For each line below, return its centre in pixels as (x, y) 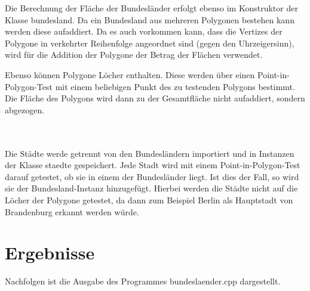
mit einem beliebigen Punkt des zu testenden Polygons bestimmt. (175, 86)
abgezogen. (25, 109)
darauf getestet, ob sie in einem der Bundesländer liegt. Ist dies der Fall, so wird (152, 176)
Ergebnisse (50, 253)
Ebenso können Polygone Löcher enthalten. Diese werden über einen (130, 74)
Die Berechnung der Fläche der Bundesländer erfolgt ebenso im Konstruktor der (151, 8)
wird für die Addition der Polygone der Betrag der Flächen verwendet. (134, 55)
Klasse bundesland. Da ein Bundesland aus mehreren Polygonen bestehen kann (150, 19)
